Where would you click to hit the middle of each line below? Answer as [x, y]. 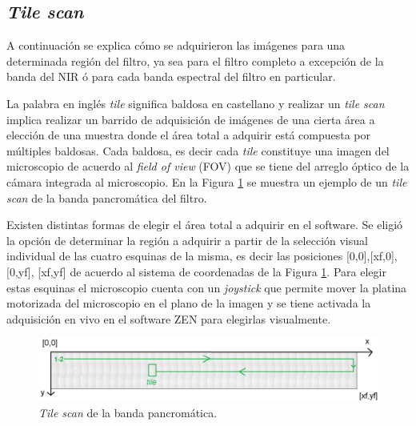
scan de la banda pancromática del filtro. [107, 197]
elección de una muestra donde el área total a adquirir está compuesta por [189, 135]
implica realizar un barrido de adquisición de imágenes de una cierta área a [191, 119]
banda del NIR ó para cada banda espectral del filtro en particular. [171, 76]
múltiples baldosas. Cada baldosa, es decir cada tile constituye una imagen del [198, 150]
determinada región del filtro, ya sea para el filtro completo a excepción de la [195, 60]
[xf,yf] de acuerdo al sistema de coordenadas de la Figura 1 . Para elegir [212, 271]
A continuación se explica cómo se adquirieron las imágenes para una [176, 45]
